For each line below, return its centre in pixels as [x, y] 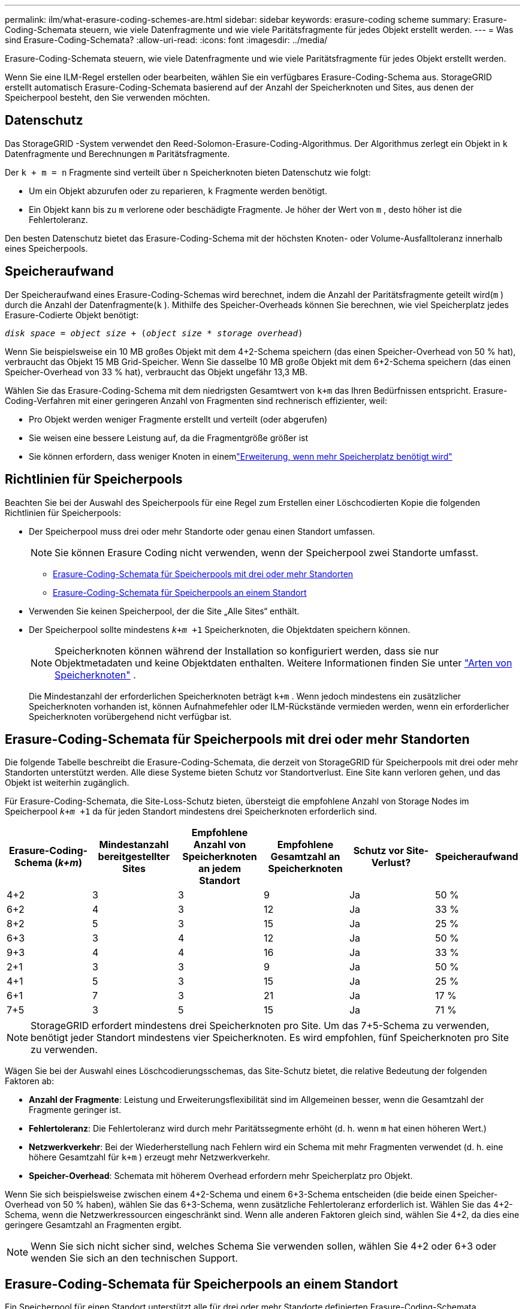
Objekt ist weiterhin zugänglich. [67, 783]
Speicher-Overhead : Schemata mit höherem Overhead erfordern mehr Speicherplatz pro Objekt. [221, 1176]
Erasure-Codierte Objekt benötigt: [72, 315]
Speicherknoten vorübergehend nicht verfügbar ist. [130, 716]
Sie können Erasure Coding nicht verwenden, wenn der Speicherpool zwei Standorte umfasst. [266, 552]
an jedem [220, 869]
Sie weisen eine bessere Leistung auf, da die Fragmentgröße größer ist [169, 438]
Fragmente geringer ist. [75, 1110]
